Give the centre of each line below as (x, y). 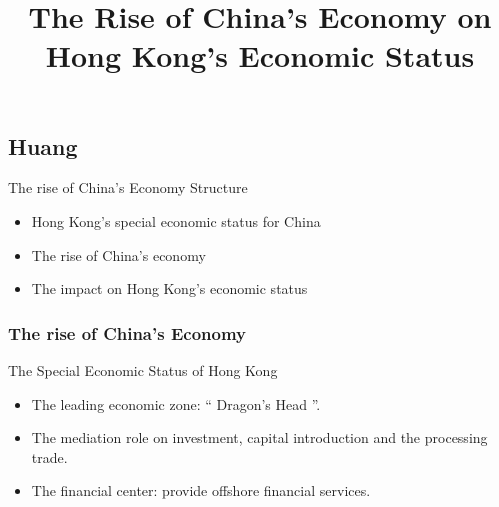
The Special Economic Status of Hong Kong (143, 369)
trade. (49, 456)
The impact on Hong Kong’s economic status (169, 288)
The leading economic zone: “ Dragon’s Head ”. (176, 403)
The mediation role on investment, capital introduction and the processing (259, 437)
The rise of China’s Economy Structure (128, 187)
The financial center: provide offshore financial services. (201, 490)
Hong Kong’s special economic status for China (176, 220)
